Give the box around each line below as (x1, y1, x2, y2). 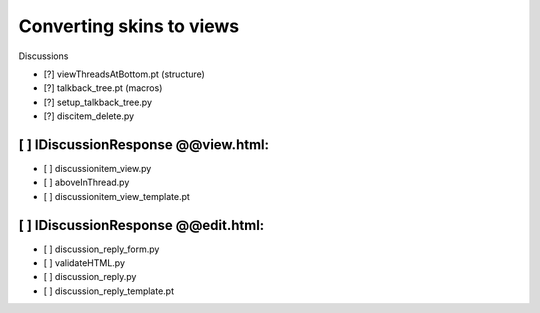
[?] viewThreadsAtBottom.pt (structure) (43, 68, 205, 80)
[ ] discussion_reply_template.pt (43, 285, 175, 297)
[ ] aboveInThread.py (43, 176, 130, 189)
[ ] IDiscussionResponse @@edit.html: (18, 216, 265, 234)
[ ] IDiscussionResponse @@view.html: (18, 136, 270, 153)
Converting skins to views (18, 15, 240, 37)
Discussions (18, 50, 69, 62)
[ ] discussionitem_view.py (43, 163, 152, 175)
